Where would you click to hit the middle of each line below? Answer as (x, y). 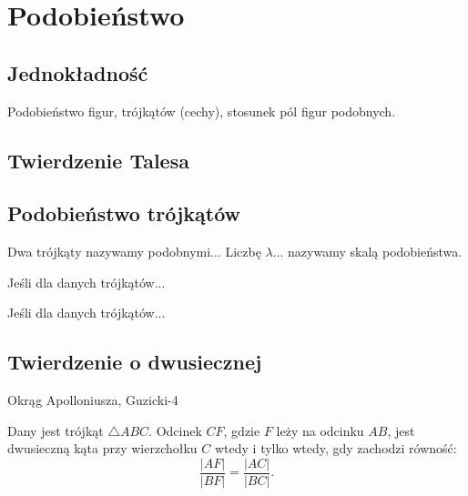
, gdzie (242, 430)
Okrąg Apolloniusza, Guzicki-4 (93, 400)
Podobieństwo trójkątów (124, 213)
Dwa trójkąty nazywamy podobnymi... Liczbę (134, 252)
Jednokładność (78, 72)
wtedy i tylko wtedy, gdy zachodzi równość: (336, 448)
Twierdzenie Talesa (98, 160)
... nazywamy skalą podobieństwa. (367, 252)
